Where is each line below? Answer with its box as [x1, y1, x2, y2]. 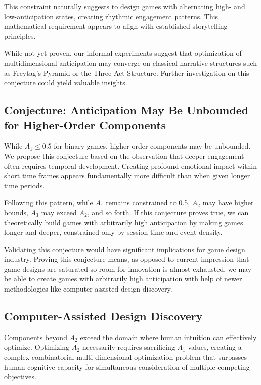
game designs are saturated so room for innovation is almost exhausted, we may [4, 263, 252, 274]
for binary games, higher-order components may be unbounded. [54, 140, 251, 151]
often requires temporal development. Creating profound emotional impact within [4, 160, 257, 171]
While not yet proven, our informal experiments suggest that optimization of [4, 47, 242, 58]
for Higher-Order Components [4, 117, 166, 132]
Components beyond [4, 331, 67, 342]
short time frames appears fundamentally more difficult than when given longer [4, 170, 250, 181]
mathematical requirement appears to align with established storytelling [4, 21, 228, 31]
